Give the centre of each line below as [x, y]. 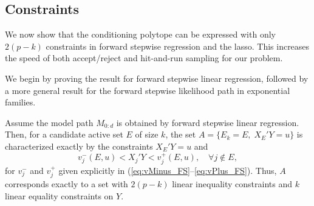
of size [147, 134]
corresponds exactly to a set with [67, 184]
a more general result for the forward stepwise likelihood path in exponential [148, 90]
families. [20, 102]
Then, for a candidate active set [64, 134]
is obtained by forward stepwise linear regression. [208, 122]
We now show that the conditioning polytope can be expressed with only [140, 34]
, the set [181, 134]
